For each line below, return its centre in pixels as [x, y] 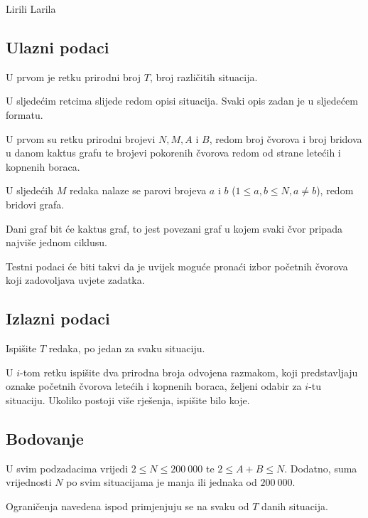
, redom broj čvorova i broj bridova [286, 138]
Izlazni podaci [58, 318]
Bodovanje [45, 438]
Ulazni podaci [58, 47]
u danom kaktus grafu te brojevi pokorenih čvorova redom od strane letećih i [173, 153]
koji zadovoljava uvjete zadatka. [75, 280]
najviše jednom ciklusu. [56, 242]
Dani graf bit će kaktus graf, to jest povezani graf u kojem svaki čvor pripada [174, 228]
